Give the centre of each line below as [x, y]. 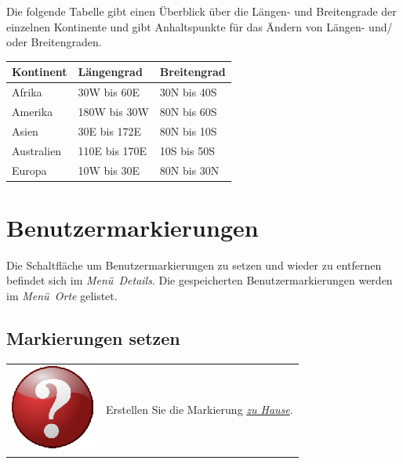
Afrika [27, 92]
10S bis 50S [187, 150]
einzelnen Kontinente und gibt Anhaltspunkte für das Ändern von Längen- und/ [200, 26]
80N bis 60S [188, 111]
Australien [37, 150]
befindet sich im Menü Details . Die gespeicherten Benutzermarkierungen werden [200, 280]
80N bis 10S [188, 130]
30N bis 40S [188, 92]
